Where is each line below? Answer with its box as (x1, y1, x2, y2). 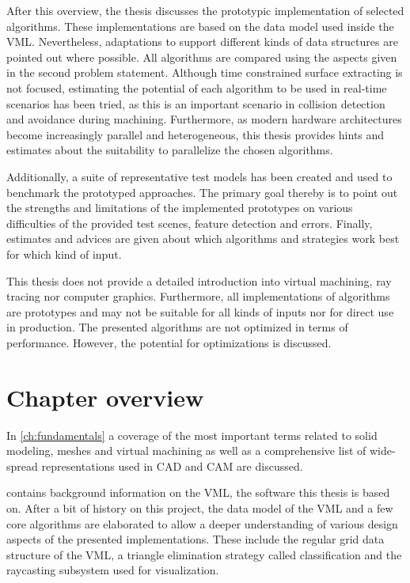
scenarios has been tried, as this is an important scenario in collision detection (6, 95, 385, 112)
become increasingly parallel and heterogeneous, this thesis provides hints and (6, 126, 385, 142)
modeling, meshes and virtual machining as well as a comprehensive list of (6, 442, 366, 459)
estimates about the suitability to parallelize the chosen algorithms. (6, 142, 333, 158)
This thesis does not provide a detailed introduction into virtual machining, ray (6, 272, 392, 289)
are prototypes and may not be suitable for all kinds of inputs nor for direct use (6, 303, 394, 320)
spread (6, 457, 38, 474)
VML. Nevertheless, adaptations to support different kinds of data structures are (6, 33, 398, 50)
